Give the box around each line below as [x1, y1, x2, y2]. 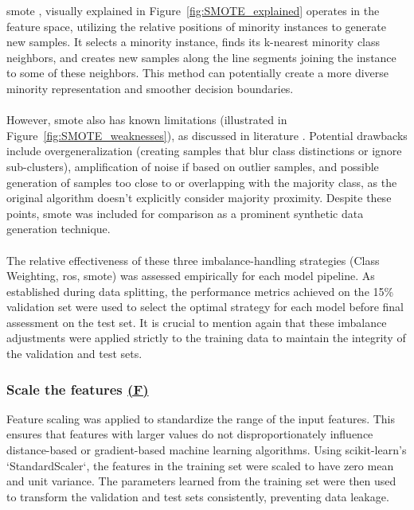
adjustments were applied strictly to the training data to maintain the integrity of [6, 329, 406, 346]
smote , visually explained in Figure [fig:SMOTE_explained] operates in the [6, 2, 380, 18]
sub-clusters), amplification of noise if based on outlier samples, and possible [6, 158, 379, 174]
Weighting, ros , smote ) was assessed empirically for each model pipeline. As [6, 267, 375, 284]
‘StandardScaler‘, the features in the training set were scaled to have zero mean [6, 457, 394, 473]
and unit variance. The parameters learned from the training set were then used [6, 473, 396, 489]
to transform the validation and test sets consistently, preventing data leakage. [6, 488, 389, 504]
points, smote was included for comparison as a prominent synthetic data [6, 204, 364, 221]
